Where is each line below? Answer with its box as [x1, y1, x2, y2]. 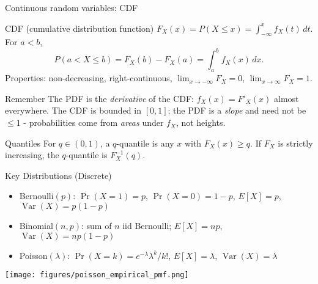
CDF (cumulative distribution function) [5, 21, 154, 34]
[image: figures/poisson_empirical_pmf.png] [5, 271, 189, 280]
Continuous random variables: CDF [5, 1, 138, 13]
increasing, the [5, 148, 59, 161]
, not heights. [176, 116, 226, 129]
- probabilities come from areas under [23, 116, 164, 129]
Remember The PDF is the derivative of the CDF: [5, 92, 194, 104]
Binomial [19, 219, 53, 232]
